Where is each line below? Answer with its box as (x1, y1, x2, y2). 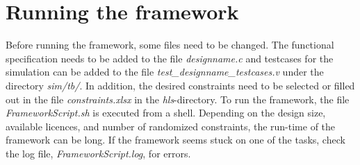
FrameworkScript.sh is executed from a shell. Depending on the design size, (6, 105, 326, 120)
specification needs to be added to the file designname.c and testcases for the (6, 51, 334, 65)
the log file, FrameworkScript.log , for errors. (6, 146, 191, 160)
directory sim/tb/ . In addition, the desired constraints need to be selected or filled (6, 78, 355, 92)
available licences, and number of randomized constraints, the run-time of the (6, 119, 336, 133)
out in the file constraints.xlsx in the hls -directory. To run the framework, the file (6, 92, 350, 106)
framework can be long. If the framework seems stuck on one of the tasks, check (6, 132, 345, 147)
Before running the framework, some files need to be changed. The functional (6, 37, 334, 52)
